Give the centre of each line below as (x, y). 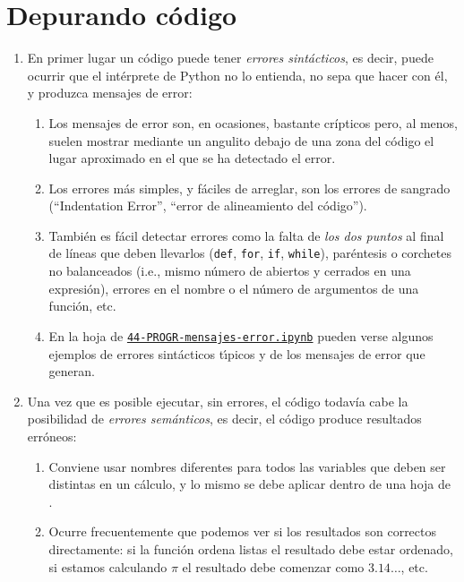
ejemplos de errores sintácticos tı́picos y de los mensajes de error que (237, 353)
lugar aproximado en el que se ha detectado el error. (192, 158)
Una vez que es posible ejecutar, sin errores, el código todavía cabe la (218, 401)
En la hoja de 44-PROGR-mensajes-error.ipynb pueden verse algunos (241, 335)
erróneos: (52, 436)
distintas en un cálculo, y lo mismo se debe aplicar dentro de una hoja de (249, 484)
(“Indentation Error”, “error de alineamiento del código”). (208, 205)
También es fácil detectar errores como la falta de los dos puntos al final (246, 235)
